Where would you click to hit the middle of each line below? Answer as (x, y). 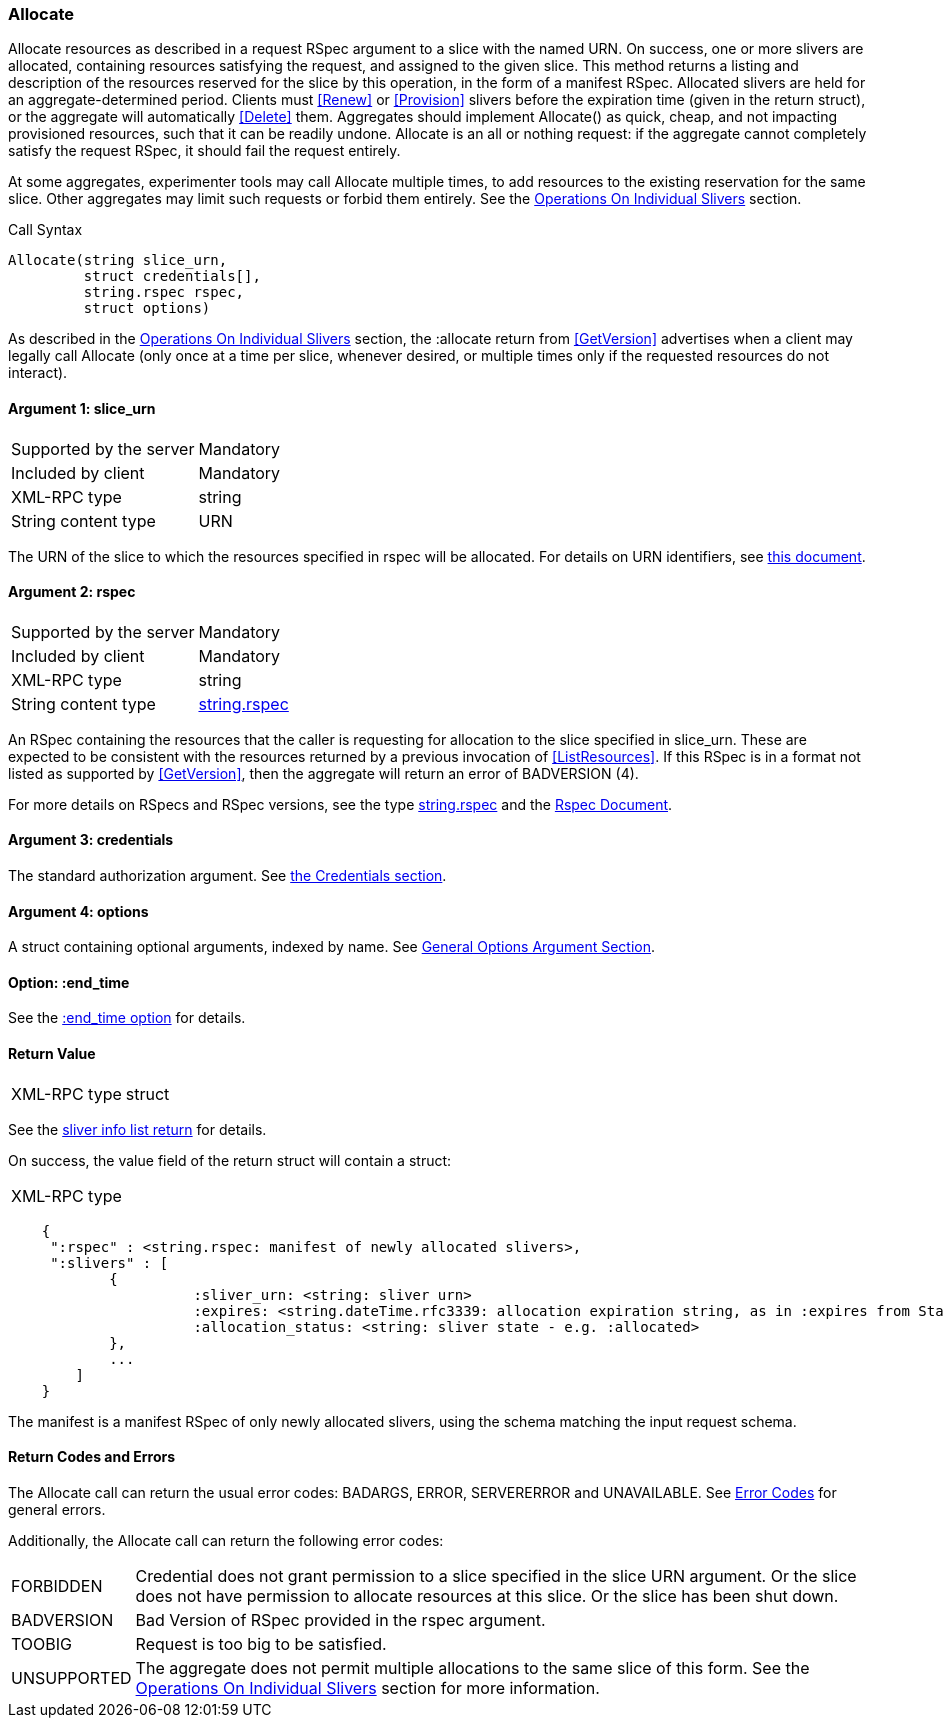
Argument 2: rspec (72, 592)
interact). (38, 373)
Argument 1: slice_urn (82, 408)
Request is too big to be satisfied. (261, 1643)
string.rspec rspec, (164, 292)
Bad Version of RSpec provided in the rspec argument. (340, 1619)
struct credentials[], (172, 276)
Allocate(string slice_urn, (118, 260)
